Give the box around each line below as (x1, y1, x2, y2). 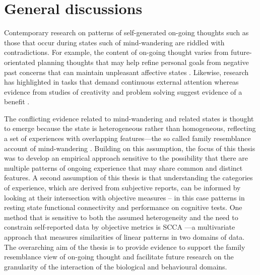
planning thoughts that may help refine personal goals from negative (37, 56, 249, 67)
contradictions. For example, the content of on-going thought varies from (4, 47, 229, 57)
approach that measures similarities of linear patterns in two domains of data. (4, 232, 245, 242)
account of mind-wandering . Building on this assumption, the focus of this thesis (4, 143, 255, 153)
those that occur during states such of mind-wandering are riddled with (4, 37, 225, 47)
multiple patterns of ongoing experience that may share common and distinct (4, 162, 243, 173)
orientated (4, 56, 35, 67)
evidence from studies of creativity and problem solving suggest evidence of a (4, 86, 242, 97)
